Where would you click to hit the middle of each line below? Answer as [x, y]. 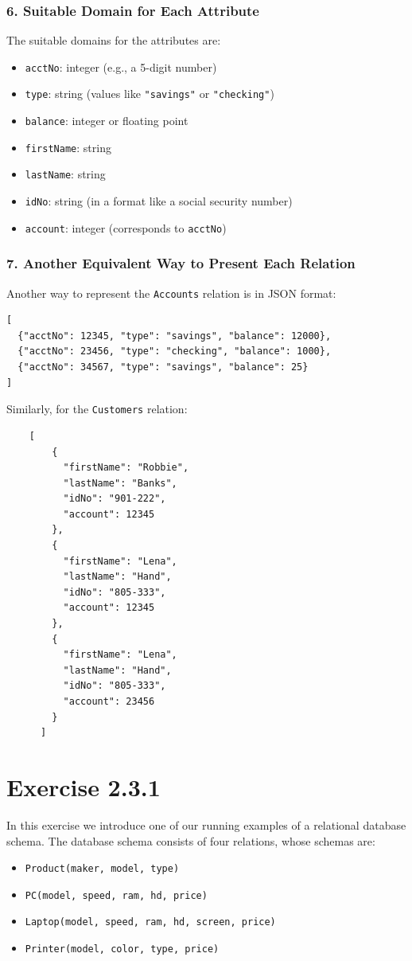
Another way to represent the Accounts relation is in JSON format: [171, 293]
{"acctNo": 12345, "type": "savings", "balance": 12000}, [175, 336]
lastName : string [65, 174]
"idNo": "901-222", [115, 499]
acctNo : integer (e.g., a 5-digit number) [121, 66]
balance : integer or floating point [107, 121]
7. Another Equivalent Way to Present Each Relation [181, 263]
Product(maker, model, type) [102, 869]
